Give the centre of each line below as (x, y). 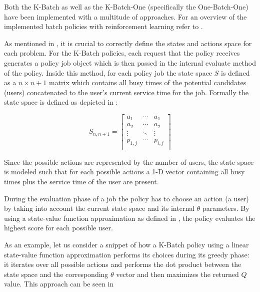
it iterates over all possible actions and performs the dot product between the (123, 264)
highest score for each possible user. (58, 228)
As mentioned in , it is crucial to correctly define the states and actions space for (128, 43)
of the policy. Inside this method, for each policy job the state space (108, 72)
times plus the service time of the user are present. (81, 181)
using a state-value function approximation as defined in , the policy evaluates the (130, 218)
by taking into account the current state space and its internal (99, 208)
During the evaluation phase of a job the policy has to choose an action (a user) (126, 198)
